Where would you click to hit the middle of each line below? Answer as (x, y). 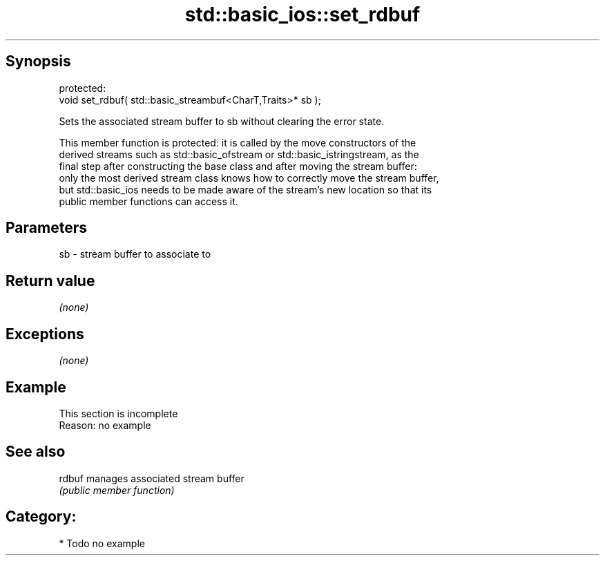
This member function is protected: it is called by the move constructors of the (238, 142)
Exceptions (45, 334)
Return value (50, 280)
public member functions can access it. (148, 201)
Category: (41, 517)
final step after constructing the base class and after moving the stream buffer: (238, 166)
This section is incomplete (118, 413)
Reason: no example (105, 425)
